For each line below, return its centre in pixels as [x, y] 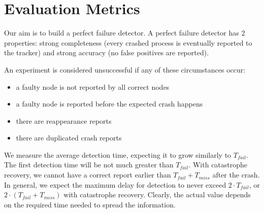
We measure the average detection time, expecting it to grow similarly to [118, 154]
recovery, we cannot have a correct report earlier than [88, 175]
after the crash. [236, 175]
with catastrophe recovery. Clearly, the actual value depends [157, 194]
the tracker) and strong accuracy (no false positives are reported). [107, 52]
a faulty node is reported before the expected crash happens [109, 104]
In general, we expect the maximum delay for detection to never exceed [115, 184]
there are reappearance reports [64, 120]
